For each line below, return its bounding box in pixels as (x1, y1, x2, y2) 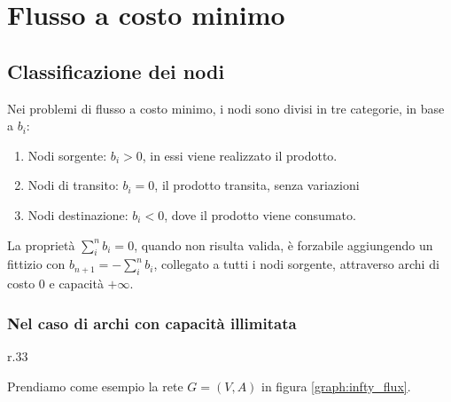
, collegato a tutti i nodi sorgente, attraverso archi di (153, 255, 439, 273)
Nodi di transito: (27, 176, 119, 194)
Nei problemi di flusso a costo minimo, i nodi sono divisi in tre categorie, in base (7, 99, 445, 117)
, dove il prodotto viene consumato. (164, 205, 356, 224)
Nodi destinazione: (27, 205, 128, 224)
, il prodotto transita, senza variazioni (154, 176, 360, 194)
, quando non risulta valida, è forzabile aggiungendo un (134, 235, 433, 254)
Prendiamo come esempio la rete (7, 376, 183, 395)
